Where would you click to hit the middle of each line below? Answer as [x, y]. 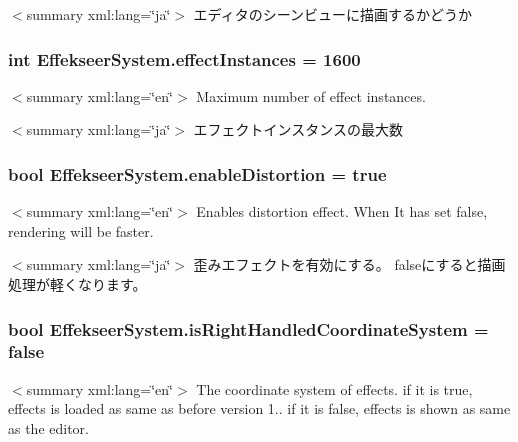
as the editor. [49, 427]
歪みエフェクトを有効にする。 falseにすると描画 [349, 264]
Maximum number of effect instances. [311, 95]
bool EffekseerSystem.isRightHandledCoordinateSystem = [248, 328]
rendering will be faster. [81, 230]
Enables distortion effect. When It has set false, [342, 211]
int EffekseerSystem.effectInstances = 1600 [184, 58]
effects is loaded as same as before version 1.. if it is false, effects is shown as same [259, 408]
